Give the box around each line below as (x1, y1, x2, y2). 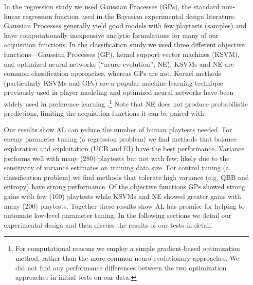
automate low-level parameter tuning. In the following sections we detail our (4, 210, 232, 220)
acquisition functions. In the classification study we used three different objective (4, 39, 245, 50)
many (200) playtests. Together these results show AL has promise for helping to (4, 200, 245, 211)
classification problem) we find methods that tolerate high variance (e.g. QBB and (4, 172, 249, 182)
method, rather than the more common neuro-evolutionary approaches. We (15, 252, 239, 263)
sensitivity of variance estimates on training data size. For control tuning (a (4, 162, 229, 173)
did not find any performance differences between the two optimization (15, 262, 227, 272)
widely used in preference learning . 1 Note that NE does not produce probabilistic (4, 97, 248, 108)
